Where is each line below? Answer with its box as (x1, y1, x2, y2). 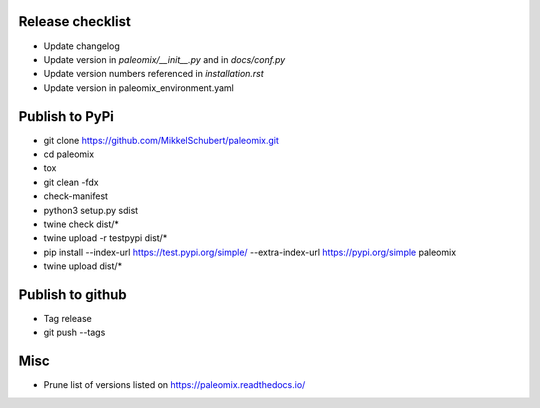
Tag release (43, 313, 92, 325)
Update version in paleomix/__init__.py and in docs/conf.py (43, 53, 286, 65)
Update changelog (43, 40, 120, 52)
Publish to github (18, 286, 127, 303)
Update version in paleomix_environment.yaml (43, 81, 234, 94)
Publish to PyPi (18, 108, 115, 125)
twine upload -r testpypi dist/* (43, 232, 168, 244)
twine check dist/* (43, 218, 120, 230)
